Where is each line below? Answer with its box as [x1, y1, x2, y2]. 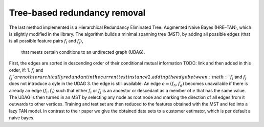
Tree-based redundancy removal [9, 7, 146, 18]
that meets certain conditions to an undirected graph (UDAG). [21, 49, 145, 55]
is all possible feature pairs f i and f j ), [9, 38, 83, 45]
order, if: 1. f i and [9, 67, 44, 74]
